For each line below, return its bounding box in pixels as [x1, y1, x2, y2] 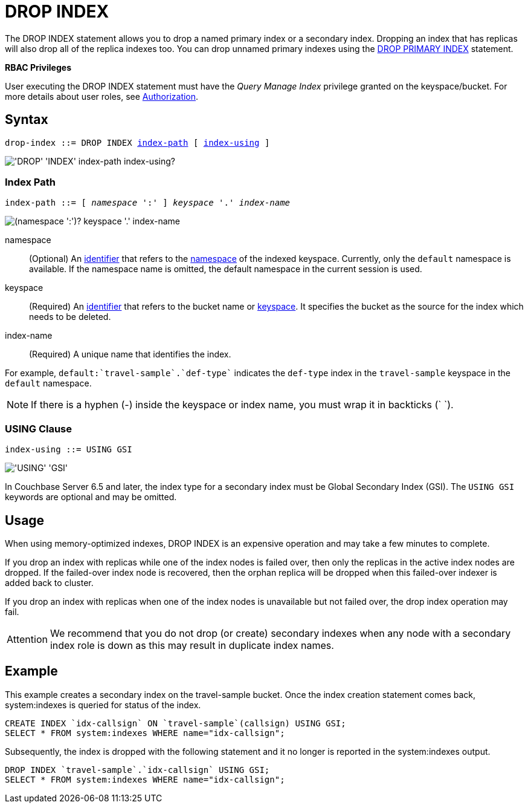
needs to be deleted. [29, 311, 111, 322]
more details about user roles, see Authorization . [5, 91, 199, 102]
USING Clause [5, 422, 72, 435]
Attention [7, 633, 48, 645]
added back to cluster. [5, 577, 94, 588]
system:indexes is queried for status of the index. [5, 699, 201, 710]
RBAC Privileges [5, 62, 71, 73]
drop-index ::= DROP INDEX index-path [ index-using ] [5, 137, 270, 148]
